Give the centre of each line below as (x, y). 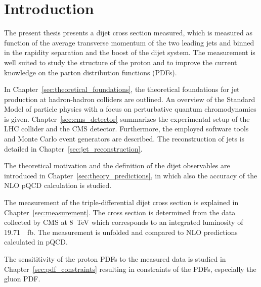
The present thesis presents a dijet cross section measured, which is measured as (128, 33)
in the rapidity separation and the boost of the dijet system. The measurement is (130, 52)
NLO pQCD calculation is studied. (58, 185)
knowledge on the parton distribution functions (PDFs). (91, 72)
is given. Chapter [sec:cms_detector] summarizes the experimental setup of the (127, 118)
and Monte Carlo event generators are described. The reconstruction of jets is (124, 139)
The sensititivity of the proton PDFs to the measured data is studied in (115, 259)
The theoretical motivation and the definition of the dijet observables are (117, 165)
